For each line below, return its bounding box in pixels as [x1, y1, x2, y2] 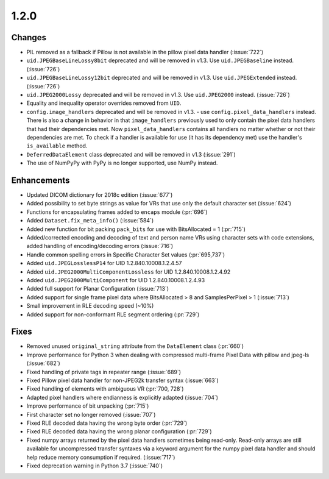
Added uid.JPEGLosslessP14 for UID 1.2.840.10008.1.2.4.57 [26, 260, 182, 267]
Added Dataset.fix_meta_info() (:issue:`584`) [26, 217, 154, 224]
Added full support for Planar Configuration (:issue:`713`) [26, 285, 169, 293]
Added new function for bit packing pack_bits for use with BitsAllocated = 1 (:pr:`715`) [26, 225, 246, 233]
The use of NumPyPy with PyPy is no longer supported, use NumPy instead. [26, 159, 218, 167]
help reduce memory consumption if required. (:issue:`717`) [26, 453, 175, 461]
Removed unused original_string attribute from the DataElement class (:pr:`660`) [26, 342, 244, 350]
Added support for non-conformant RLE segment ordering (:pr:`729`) [26, 311, 200, 318]
